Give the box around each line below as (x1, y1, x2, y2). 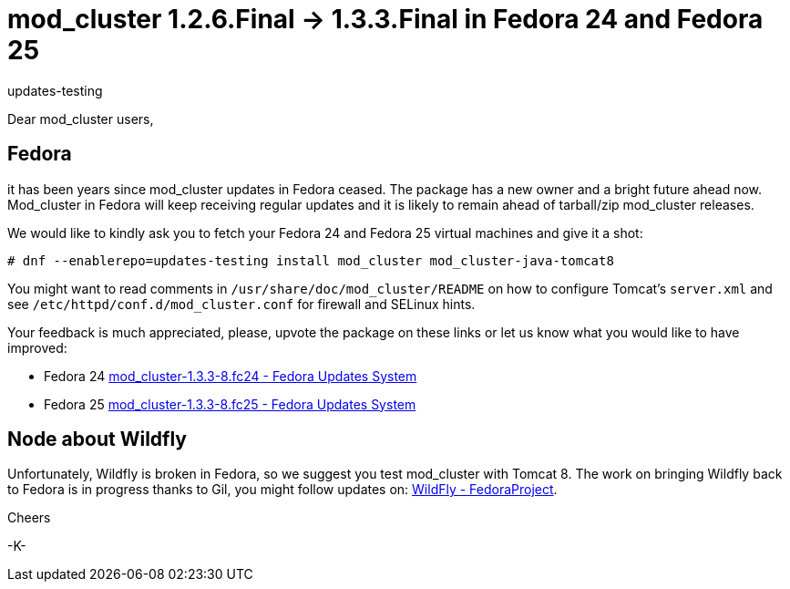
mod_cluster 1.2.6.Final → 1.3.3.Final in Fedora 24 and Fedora (7, 4, 764, 35)
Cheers (7, 510, 51, 526)
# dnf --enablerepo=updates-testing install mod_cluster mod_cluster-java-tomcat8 (7, 253, 614, 268)
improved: (7, 339, 67, 356)
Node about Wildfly (7, 428, 187, 451)
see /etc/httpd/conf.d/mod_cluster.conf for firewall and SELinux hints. (7, 295, 476, 312)
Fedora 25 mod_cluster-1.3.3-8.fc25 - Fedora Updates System (44, 396, 416, 412)
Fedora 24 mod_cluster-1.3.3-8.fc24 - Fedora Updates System (44, 367, 417, 384)
